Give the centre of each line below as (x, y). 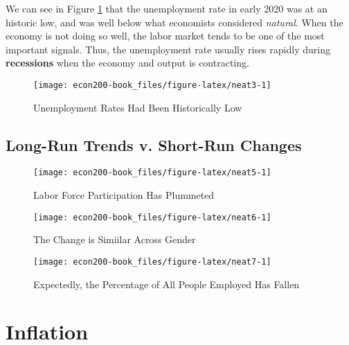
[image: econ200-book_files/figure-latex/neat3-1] (152, 85)
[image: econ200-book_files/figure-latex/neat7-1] (152, 262)
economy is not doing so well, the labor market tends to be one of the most (165, 36)
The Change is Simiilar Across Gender (115, 239)
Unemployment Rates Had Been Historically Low (138, 107)
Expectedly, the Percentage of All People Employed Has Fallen (167, 284)
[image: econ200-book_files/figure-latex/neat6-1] (152, 217)
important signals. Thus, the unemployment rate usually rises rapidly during (168, 49)
